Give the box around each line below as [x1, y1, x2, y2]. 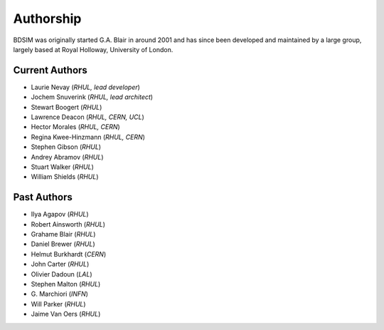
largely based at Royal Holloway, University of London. [13, 45, 174, 53]
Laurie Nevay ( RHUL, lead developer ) [31, 83, 140, 91]
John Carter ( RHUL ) [31, 260, 90, 269]
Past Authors [13, 191, 73, 203]
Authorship [13, 11, 82, 26]
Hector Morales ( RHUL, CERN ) [31, 123, 120, 131]
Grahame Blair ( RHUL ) [31, 230, 96, 239]
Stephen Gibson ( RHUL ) [31, 143, 102, 151]
